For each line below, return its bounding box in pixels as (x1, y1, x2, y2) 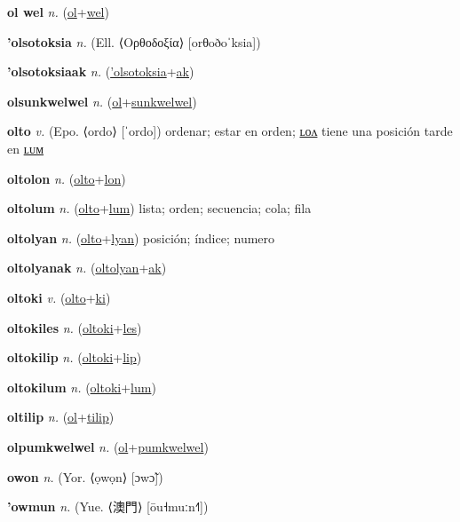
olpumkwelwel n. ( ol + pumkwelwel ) (7, 437, 209, 455)
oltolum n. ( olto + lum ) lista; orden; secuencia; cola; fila (7, 199, 312, 217)
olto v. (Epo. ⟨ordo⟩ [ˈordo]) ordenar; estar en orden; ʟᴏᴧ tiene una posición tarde (7, 122, 453, 140)
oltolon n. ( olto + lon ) (7, 169, 126, 187)
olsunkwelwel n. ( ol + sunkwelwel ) (7, 91, 197, 110)
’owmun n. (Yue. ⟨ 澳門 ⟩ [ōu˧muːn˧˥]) (7, 497, 209, 516)
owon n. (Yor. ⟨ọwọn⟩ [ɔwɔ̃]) (7, 467, 163, 486)
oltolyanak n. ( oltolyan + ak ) (7, 258, 167, 277)
